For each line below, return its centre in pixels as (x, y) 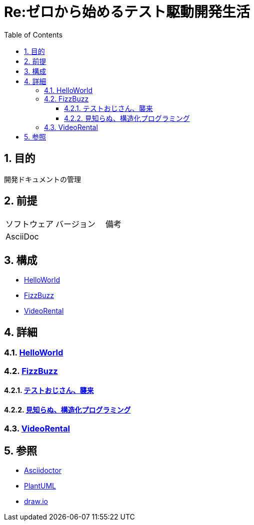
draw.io (36, 501)
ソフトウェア (30, 224)
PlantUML (40, 486)
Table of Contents (33, 34)
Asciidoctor (43, 470)
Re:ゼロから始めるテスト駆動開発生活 (127, 12)
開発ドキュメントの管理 (42, 179)
